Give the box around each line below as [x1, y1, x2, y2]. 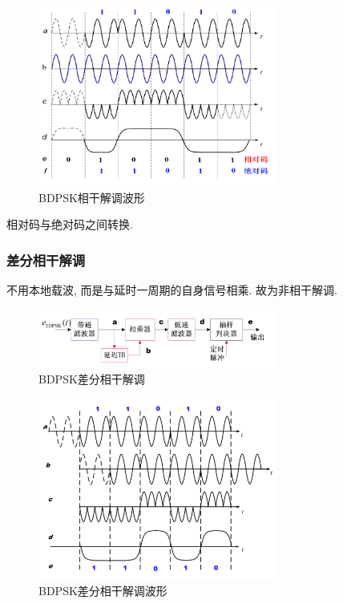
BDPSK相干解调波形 [38, 188, 145, 205]
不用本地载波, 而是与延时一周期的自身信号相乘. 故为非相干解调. [6, 282, 337, 298]
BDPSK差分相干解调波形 [38, 582, 167, 598]
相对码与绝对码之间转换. [6, 216, 133, 233]
